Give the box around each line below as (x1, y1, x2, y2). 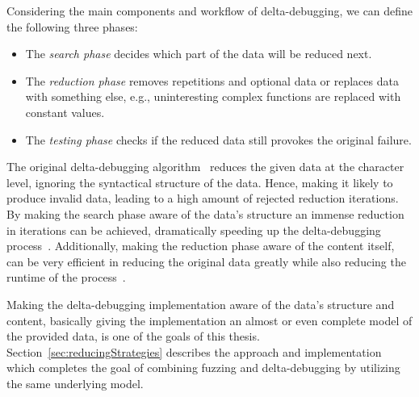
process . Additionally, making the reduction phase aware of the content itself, (6, 237, 395, 254)
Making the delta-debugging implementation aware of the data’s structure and (6, 295, 395, 312)
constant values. (25, 103, 105, 120)
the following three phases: (6, 18, 138, 35)
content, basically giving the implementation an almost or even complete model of (6, 311, 413, 328)
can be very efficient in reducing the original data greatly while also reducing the (6, 253, 406, 270)
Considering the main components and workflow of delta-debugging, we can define (6, 2, 413, 19)
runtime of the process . (6, 269, 126, 286)
